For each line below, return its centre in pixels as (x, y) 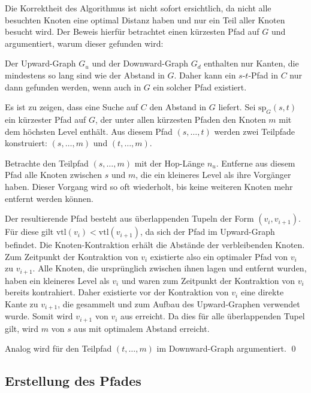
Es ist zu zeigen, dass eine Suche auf (72, 107)
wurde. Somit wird (39, 316)
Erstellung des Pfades (73, 381)
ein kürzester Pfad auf (46, 119)
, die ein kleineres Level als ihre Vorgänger (213, 175)
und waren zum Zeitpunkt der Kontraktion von (208, 280)
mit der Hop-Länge (170, 163)
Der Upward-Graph (40, 63)
